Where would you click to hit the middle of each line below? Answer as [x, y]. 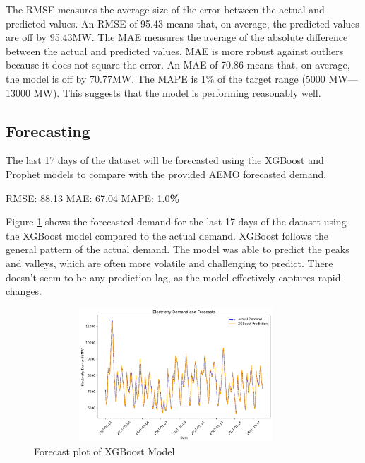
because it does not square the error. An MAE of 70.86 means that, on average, [178, 65]
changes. [24, 291]
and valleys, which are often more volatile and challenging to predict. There [169, 263]
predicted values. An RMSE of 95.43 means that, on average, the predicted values [182, 23]
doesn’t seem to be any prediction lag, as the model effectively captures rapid [173, 277]
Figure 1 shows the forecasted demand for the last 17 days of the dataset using [176, 222]
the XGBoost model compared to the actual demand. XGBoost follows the [167, 235]
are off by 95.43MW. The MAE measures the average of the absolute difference [177, 37]
